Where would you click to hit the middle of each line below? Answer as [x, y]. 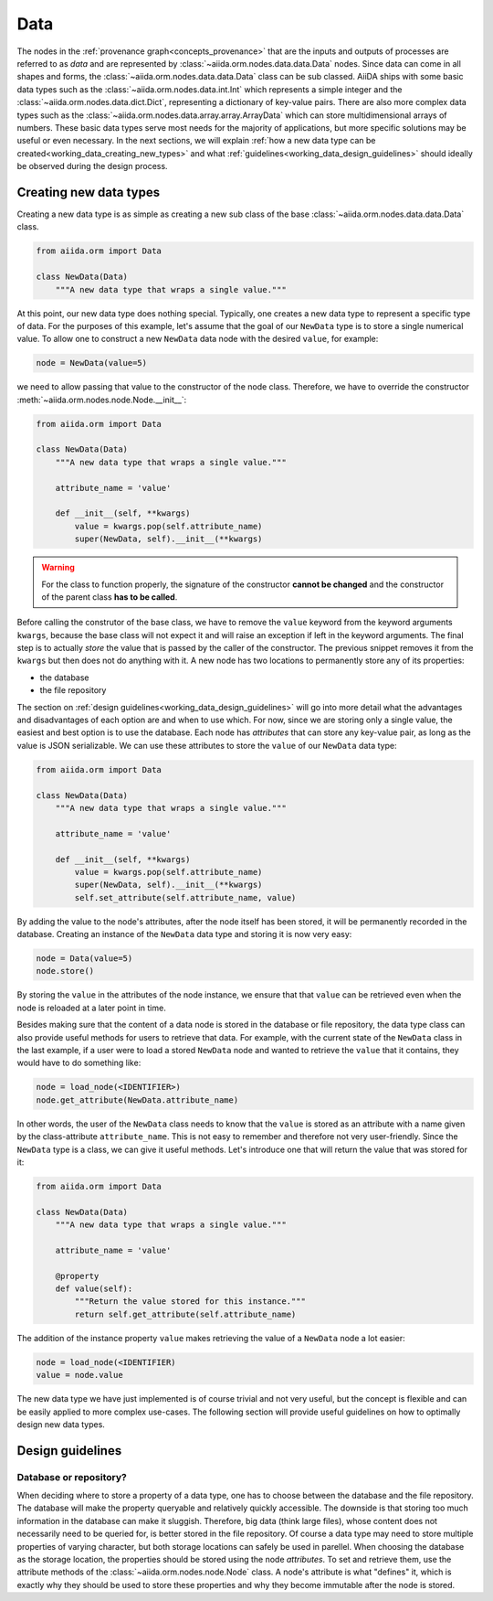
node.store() [65, 971]
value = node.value [79, 1375]
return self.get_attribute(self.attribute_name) [185, 1314]
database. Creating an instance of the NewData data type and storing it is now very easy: [184, 934]
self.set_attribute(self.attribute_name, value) [185, 897]
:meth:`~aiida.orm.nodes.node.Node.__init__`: [102, 400]
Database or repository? [72, 1477]
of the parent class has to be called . [110, 597]
